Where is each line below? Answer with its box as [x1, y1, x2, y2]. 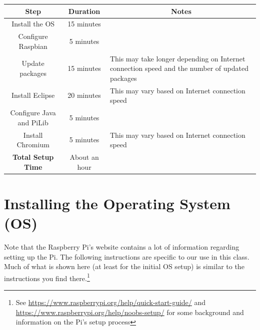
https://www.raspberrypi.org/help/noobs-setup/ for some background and [15, 307, 244, 317]
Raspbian [18, 40, 47, 51]
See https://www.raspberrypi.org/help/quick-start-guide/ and [15, 297, 206, 307]
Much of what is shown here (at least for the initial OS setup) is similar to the [4, 261, 244, 272]
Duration [68, 5, 100, 16]
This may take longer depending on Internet [109, 53, 245, 63]
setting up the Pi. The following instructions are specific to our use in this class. [4, 251, 249, 262]
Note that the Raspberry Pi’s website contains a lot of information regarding [4, 241, 239, 252]
